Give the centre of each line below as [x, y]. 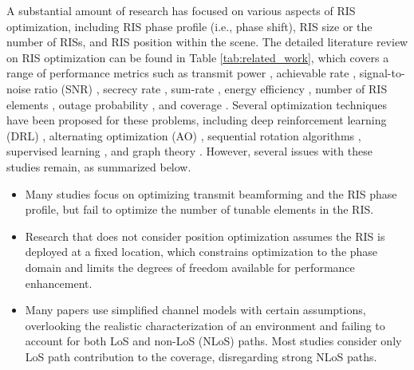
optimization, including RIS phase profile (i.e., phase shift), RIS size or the [189, 26]
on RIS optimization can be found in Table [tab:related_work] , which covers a [198, 57]
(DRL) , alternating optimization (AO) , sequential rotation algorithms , [184, 135]
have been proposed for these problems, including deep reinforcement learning [197, 120]
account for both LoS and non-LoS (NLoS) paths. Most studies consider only [213, 341]
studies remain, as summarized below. [99, 166]
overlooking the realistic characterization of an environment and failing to [205, 325]
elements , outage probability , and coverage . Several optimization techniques [197, 104]
